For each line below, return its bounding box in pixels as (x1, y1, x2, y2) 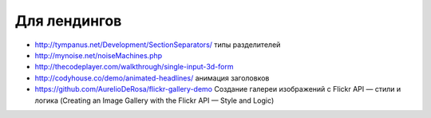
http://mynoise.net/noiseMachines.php (34, 50, 163, 60)
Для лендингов (14, 12, 122, 29)
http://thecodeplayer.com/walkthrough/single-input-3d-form (34, 62, 234, 72)
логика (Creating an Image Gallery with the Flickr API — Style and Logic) (34, 96, 275, 105)
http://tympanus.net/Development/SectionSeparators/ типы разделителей (34, 40, 281, 49)
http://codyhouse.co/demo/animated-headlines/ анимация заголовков (34, 73, 270, 83)
